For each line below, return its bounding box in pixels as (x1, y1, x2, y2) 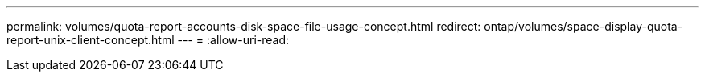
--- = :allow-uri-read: (177, 33, 290, 47)
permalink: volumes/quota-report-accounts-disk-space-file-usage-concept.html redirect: (6, 19, 481, 33)
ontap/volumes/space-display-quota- (484, 19, 683, 33)
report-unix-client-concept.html (6, 33, 175, 47)
